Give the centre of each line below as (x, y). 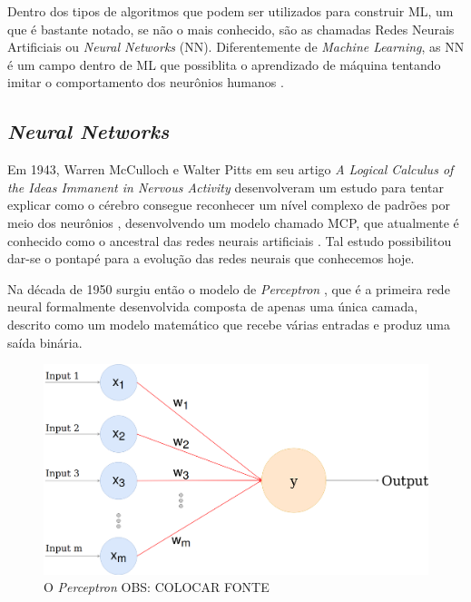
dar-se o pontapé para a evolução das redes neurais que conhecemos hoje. (211, 258)
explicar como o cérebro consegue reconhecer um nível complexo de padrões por (229, 205)
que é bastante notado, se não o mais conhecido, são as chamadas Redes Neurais (231, 29)
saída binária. (45, 342)
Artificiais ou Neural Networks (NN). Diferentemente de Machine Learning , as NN (236, 47)
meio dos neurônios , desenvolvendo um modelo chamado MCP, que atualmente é (233, 222)
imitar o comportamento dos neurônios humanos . (146, 82)
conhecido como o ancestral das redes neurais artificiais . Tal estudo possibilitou (230, 240)
